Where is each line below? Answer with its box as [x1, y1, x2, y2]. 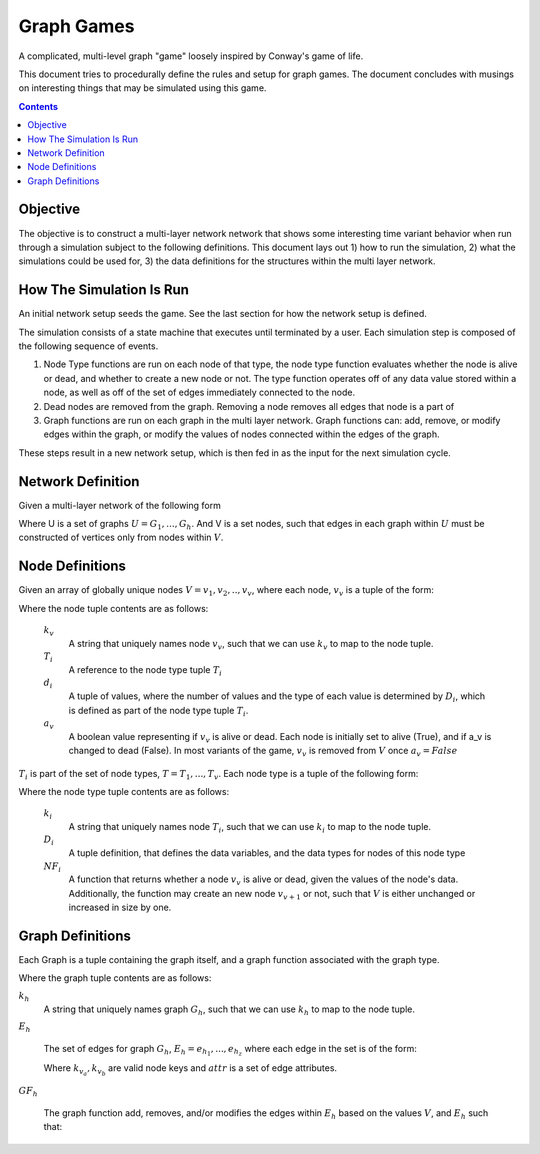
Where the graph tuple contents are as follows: [18, 972, 212, 984]
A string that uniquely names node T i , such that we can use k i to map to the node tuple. [68, 821, 432, 835]
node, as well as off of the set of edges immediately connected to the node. [43, 386, 355, 399]
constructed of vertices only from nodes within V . [18, 531, 224, 544]
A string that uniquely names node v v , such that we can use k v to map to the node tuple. [68, 637, 434, 652]
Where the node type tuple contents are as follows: [18, 785, 230, 797]
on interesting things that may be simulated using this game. [18, 82, 267, 94]
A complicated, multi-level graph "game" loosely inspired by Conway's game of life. [18, 50, 364, 62]
